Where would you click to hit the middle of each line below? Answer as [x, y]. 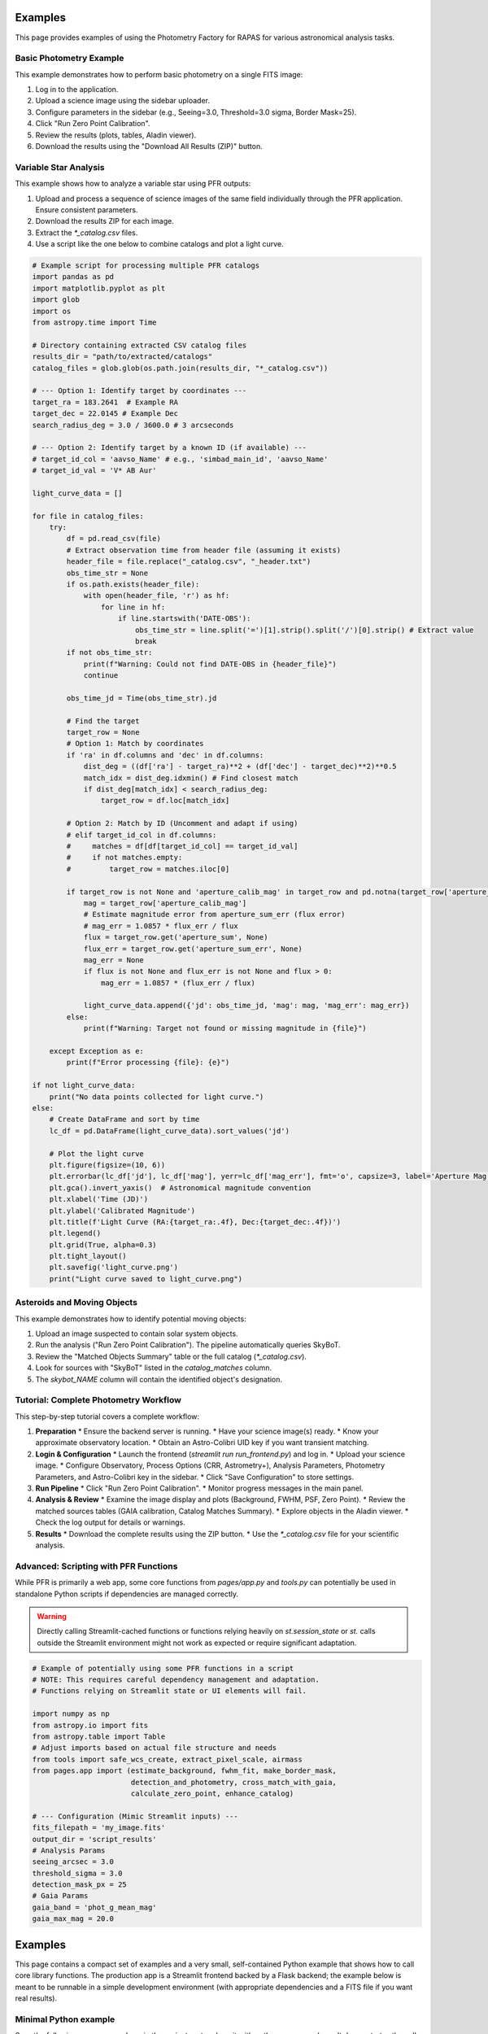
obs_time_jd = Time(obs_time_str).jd [142, 698]
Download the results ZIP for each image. [105, 221]
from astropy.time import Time [95, 323]
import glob [56, 300]
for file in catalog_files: [88, 516]
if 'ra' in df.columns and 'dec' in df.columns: [165, 755]
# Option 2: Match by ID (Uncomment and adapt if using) [182, 823]
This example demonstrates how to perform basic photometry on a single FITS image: [159, 74]
